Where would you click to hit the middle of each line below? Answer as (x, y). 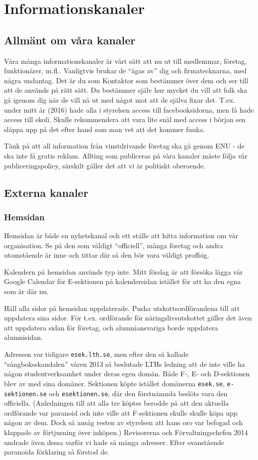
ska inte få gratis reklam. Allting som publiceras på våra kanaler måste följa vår (126, 155)
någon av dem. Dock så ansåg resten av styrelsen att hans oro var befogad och (124, 422)
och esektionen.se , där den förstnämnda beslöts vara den (138, 393)
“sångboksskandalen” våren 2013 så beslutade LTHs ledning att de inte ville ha (125, 364)
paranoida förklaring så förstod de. (57, 452)
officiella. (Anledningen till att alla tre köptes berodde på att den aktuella (117, 403)
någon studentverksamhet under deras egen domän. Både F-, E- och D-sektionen (127, 374)
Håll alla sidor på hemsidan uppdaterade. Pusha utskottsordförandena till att (122, 308)
